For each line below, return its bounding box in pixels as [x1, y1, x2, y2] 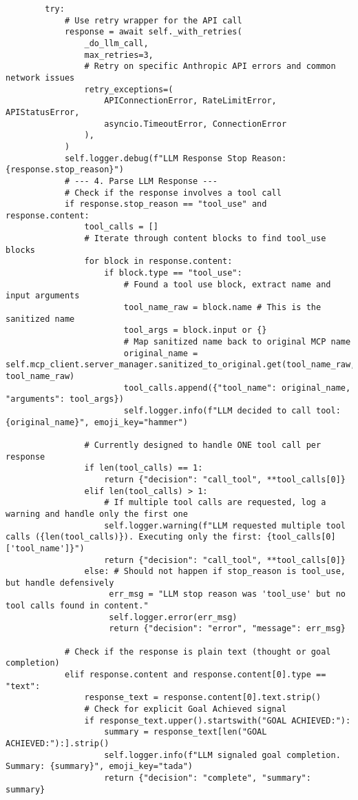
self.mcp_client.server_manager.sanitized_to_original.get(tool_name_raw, [6, 360, 356, 370]
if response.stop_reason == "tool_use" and [64, 199, 267, 209]
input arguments [6, 291, 80, 301]
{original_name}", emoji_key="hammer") [6, 417, 188, 427]
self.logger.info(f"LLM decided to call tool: [123, 405, 341, 416]
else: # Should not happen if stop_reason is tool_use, [84, 566, 346, 577]
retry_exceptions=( [84, 84, 173, 94]
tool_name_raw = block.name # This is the [123, 302, 322, 313]
